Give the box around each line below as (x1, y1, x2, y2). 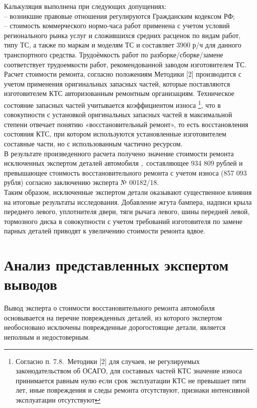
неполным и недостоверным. (4, 332, 90, 342)
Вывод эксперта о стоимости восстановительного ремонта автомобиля (4, 303, 215, 313)
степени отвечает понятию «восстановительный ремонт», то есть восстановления (4, 119, 249, 129)
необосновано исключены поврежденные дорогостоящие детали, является (4, 322, 226, 332)
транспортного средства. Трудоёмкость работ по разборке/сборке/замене (4, 49, 223, 59)
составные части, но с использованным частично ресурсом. (4, 138, 183, 148)
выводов (4, 274, 57, 294)
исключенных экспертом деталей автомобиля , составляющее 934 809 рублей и (4, 158, 243, 168)
